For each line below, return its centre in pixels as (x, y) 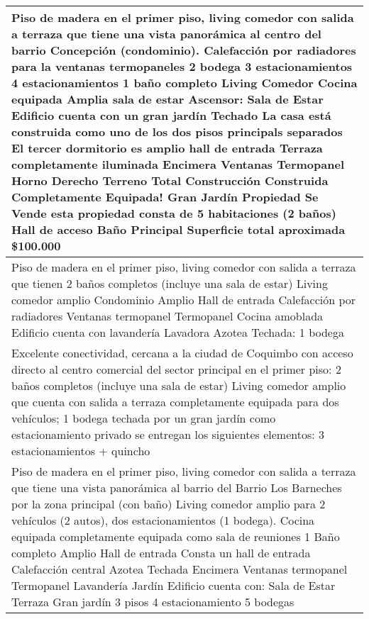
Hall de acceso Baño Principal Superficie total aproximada (178, 229)
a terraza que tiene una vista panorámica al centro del (166, 34)
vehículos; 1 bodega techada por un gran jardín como (144, 418)
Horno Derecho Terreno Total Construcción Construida (170, 180)
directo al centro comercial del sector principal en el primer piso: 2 (176, 369)
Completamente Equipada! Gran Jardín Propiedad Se (165, 197)
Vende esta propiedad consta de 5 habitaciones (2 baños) (174, 213)
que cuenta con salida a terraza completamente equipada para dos (175, 402)
